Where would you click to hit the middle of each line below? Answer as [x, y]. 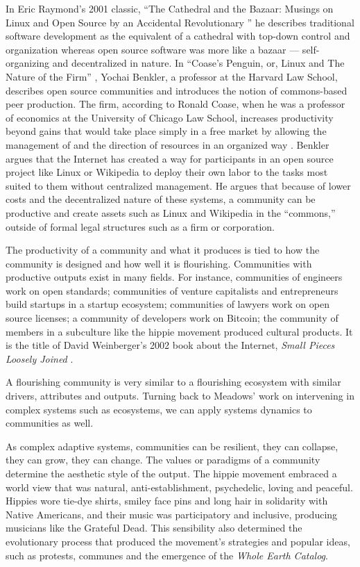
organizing [28, 63]
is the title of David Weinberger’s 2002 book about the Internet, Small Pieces [170, 345]
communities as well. [50, 423]
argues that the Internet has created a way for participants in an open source [170, 158]
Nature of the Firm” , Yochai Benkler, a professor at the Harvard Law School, [172, 76]
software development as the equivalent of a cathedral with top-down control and [178, 36]
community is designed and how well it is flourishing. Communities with [159, 263]
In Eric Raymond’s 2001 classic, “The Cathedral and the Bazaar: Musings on [170, 8]
